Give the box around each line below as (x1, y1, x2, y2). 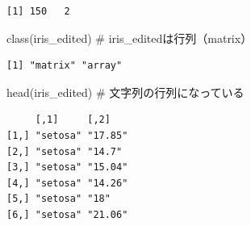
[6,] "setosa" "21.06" (6, 208, 128, 220)
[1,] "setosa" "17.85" (6, 129, 128, 141)
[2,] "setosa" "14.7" (6, 145, 123, 157)
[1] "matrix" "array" (6, 60, 123, 72)
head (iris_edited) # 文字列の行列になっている (6, 83, 245, 100)
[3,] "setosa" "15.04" (6, 161, 128, 174)
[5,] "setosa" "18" (6, 193, 111, 205)
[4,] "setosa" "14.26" (6, 177, 128, 189)
